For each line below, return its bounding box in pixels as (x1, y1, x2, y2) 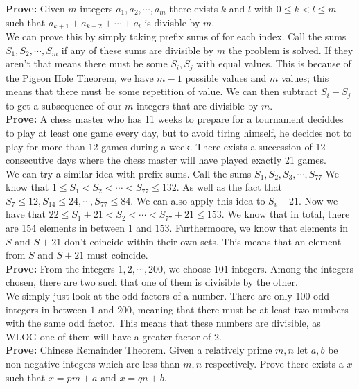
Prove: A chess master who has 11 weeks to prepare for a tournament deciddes (6, 112, 344, 126)
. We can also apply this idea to (130, 193, 265, 207)
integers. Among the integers (231, 261, 353, 275)
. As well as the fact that (176, 180, 282, 194)
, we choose (163, 261, 211, 275)
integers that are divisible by (137, 98, 259, 112)
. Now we (298, 193, 338, 207)
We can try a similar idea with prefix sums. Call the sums (6, 166, 252, 180)
